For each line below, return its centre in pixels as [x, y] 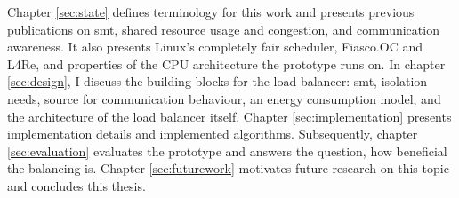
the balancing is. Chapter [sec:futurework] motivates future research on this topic [228, 168]
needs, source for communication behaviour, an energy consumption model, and [224, 98]
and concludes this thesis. [76, 185]
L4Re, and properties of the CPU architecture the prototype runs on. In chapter [226, 63]
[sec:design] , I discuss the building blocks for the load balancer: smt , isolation [217, 81]
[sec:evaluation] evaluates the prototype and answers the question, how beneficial [227, 150]
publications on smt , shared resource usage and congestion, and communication [223, 29]
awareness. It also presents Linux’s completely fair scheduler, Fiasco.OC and [215, 47]
